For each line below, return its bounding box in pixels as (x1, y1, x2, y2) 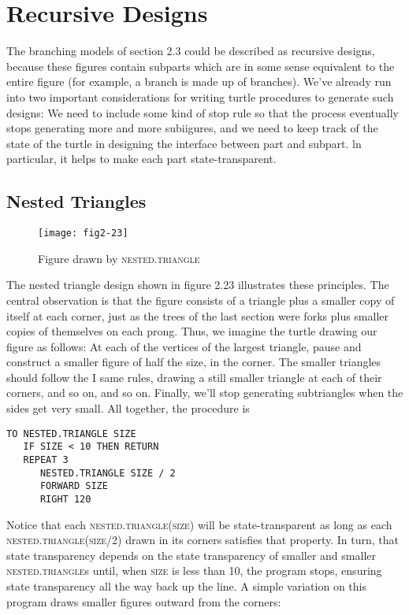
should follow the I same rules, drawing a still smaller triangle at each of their (6, 369, 382, 385)
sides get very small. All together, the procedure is (6, 400, 250, 417)
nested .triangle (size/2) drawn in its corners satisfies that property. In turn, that (6, 532, 399, 548)
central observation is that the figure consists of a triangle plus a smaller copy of (6, 291, 395, 308)
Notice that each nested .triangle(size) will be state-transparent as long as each (6, 516, 392, 532)
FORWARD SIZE (39, 480, 108, 492)
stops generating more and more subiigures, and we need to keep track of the (6, 120, 378, 136)
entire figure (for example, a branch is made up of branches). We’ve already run (6, 73, 392, 90)
